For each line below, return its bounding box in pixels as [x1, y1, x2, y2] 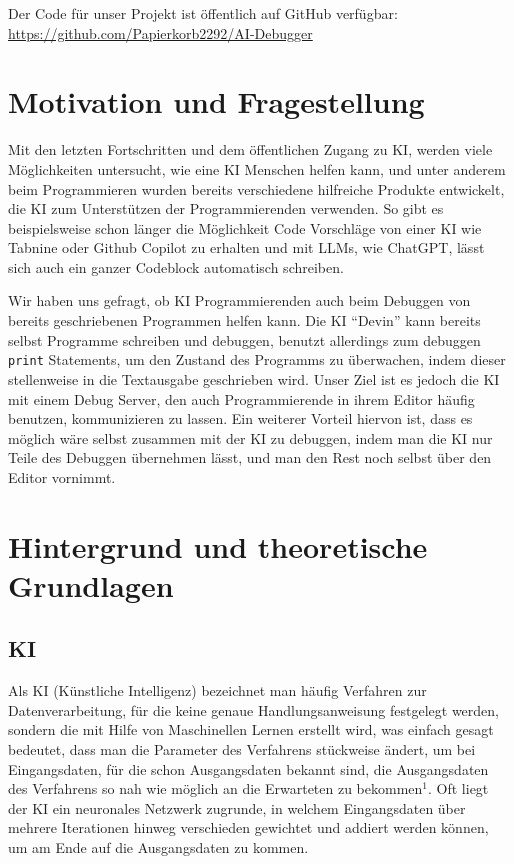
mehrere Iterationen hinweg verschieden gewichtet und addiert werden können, [8, 817, 489, 838]
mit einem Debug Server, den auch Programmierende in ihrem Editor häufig [8, 388, 475, 409]
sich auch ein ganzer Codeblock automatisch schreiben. [8, 256, 344, 277]
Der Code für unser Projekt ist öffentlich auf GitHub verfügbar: [8, 3, 398, 23]
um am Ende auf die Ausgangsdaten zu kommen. [8, 836, 309, 857]
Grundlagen [8, 564, 174, 605]
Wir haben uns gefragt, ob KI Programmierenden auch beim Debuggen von [8, 290, 471, 311]
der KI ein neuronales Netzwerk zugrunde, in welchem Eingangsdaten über [8, 797, 466, 818]
